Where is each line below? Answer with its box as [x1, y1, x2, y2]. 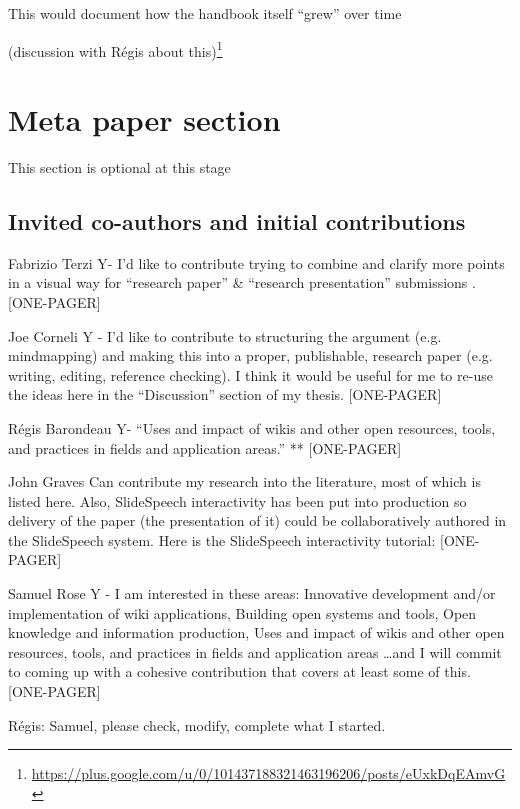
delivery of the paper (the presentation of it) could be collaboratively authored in [8, 510, 507, 531]
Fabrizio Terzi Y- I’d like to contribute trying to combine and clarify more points [8, 252, 505, 273]
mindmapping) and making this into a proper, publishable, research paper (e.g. [8, 345, 493, 366]
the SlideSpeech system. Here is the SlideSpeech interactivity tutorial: [8, 529, 436, 550]
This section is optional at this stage [8, 156, 231, 177]
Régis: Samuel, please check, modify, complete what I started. [8, 714, 386, 735]
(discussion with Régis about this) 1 [8, 37, 223, 61]
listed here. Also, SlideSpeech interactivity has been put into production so [8, 490, 467, 511]
